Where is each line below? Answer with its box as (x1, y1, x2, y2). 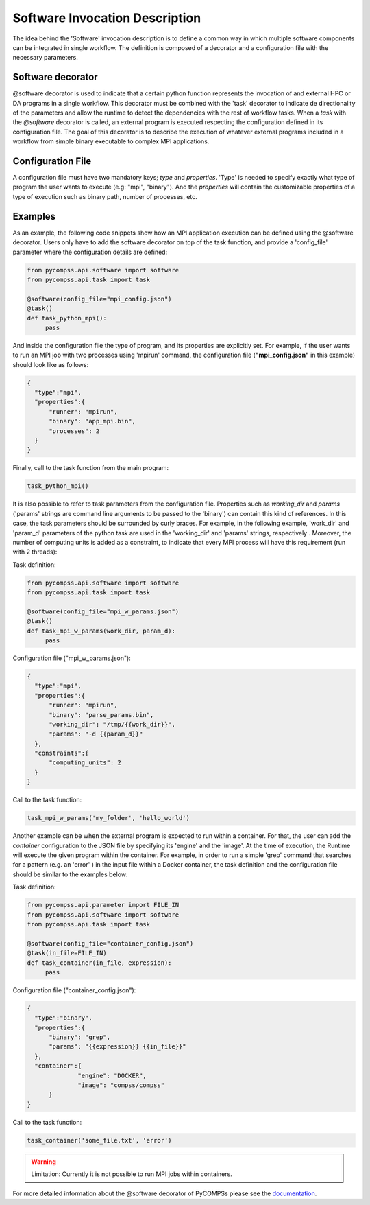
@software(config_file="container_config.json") (27, 939, 194, 947)
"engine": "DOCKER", (77, 1071, 147, 1079)
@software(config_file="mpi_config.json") (27, 295, 172, 303)
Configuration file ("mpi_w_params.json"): (12, 654, 132, 662)
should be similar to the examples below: (12, 870, 128, 878)
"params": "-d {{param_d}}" (49, 730, 143, 738)
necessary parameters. (12, 54, 78, 62)
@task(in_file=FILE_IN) (27, 949, 108, 957)
